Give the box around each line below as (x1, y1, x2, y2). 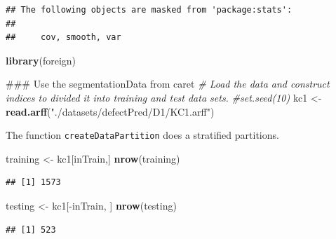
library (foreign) (6, 53, 76, 67)
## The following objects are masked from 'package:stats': (6, 5, 293, 15)
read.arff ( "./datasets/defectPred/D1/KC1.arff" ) (6, 104, 215, 118)
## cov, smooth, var (6, 32, 121, 43)
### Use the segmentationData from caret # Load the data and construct (6, 76, 330, 91)
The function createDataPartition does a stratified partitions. (6, 128, 279, 142)
